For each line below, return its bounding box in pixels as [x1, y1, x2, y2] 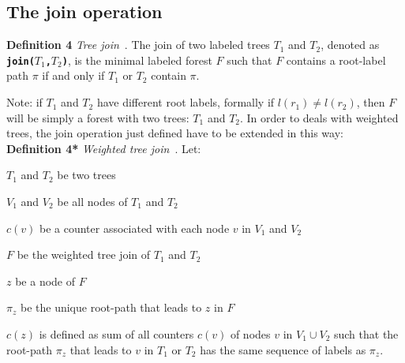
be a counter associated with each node [39, 219, 230, 236]
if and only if [42, 67, 105, 84]
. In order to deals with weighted [240, 109, 399, 125]
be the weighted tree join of [17, 246, 151, 263]
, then [356, 94, 385, 110]
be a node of [15, 272, 76, 289]
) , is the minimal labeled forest [62, 51, 212, 68]
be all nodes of [57, 193, 128, 210]
